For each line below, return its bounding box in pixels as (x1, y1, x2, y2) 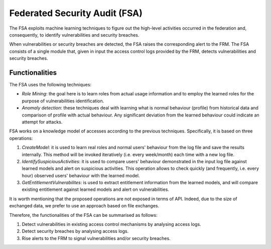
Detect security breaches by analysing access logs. (22, 228, 129, 234)
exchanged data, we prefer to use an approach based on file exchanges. (9, 203, 160, 209)
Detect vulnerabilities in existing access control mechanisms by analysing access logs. (22, 221, 201, 227)
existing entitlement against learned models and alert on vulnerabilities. (22, 186, 169, 193)
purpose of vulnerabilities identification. (22, 98, 104, 104)
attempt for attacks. (22, 118, 63, 125)
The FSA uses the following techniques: (9, 82, 92, 88)
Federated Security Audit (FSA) (9, 8, 143, 19)
